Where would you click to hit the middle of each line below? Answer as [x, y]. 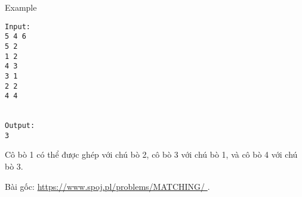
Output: [20, 126]
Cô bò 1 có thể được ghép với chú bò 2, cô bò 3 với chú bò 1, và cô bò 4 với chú [151, 154]
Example [21, 7]
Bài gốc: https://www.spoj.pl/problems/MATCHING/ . [107, 186]
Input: [18, 26]
